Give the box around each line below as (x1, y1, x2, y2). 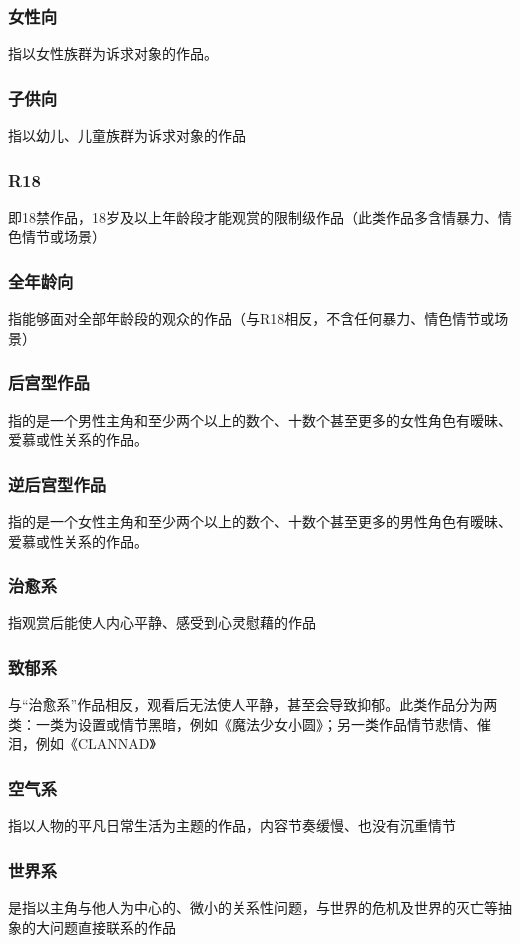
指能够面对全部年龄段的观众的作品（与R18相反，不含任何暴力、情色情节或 (8, 308, 495, 329)
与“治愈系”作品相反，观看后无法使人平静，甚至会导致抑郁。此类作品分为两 (8, 694, 498, 715)
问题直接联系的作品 (49, 916, 176, 937)
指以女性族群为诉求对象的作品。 (8, 43, 218, 64)
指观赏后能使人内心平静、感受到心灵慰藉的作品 (8, 612, 316, 633)
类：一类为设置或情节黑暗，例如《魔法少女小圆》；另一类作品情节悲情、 (8, 713, 477, 734)
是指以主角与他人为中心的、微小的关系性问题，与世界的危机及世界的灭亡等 (8, 897, 498, 918)
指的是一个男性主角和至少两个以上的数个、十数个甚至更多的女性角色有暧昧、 (8, 409, 512, 430)
